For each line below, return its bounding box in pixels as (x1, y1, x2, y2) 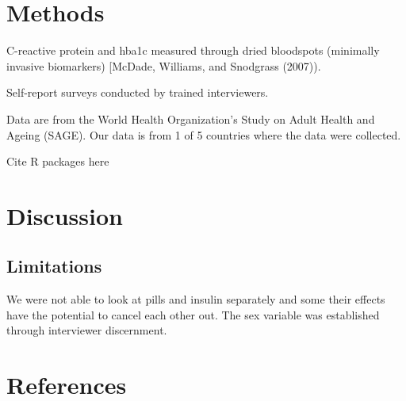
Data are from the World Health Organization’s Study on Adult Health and (6, 110, 375, 127)
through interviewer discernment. (6, 322, 167, 338)
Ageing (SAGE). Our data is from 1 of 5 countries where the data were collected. (6, 126, 401, 143)
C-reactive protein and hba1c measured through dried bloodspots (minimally (6, 42, 380, 59)
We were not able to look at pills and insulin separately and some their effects (6, 291, 385, 307)
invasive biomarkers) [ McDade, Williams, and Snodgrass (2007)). (6, 57, 321, 74)
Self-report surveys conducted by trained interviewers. (6, 84, 269, 101)
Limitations (6, 254, 102, 278)
